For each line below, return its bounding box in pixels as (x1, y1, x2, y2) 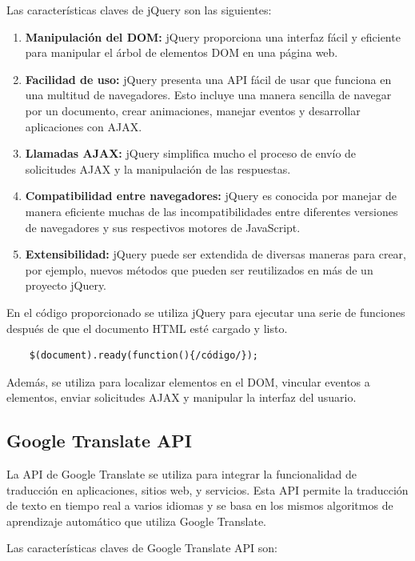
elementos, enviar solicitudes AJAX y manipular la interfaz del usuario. (6, 389, 357, 406)
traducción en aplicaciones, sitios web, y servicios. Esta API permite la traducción (6, 481, 409, 498)
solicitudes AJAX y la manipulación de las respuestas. (25, 160, 291, 177)
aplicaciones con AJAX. (25, 118, 142, 134)
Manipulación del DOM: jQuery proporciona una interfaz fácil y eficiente (25, 28, 401, 45)
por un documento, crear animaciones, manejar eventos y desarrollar (25, 102, 361, 118)
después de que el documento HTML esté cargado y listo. (6, 319, 288, 336)
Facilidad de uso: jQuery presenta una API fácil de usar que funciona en (25, 70, 392, 87)
